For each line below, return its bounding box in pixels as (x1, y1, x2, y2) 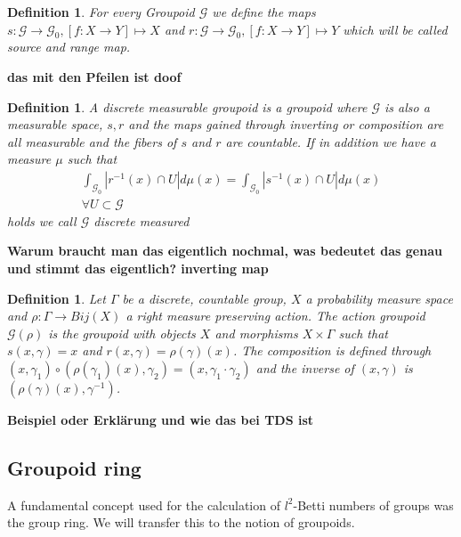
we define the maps (212, 3, 316, 20)
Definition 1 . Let (7, 289, 106, 307)
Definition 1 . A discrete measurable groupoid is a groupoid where (7, 97, 368, 116)
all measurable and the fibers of (7, 132, 177, 151)
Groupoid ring (7, 453, 142, 481)
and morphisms (214, 323, 298, 342)
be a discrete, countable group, (122, 289, 287, 307)
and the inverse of (255, 358, 354, 377)
